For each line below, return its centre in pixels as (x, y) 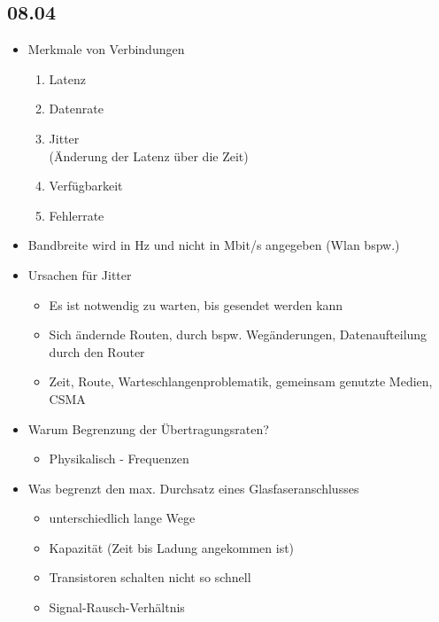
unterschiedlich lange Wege (122, 518)
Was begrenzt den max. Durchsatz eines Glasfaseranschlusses (193, 488)
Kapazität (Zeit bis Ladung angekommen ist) (172, 547)
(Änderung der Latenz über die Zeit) (149, 155)
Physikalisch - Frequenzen (119, 459)
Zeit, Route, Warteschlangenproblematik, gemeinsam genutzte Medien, (241, 381)
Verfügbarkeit (86, 186)
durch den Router (97, 351)
